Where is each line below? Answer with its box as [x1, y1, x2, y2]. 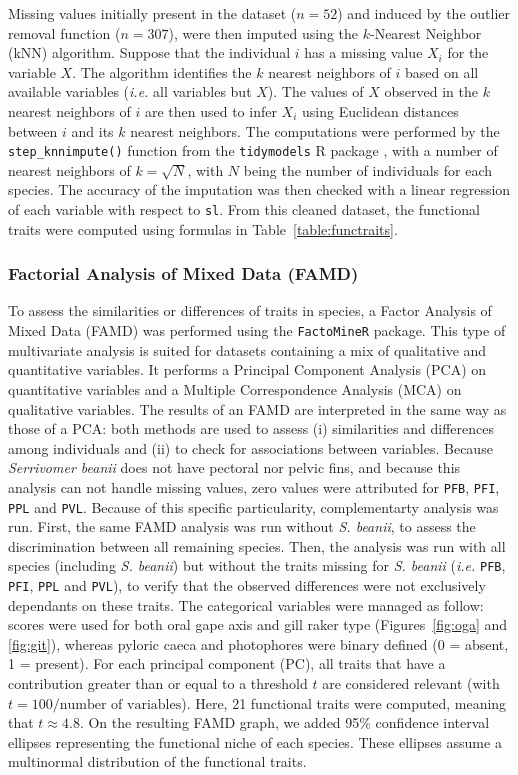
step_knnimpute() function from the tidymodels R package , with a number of [8, 140, 498, 161]
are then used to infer [144, 100, 277, 121]
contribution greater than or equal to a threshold [8, 673, 308, 694]
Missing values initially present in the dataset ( [8, 3, 297, 23]
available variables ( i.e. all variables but [8, 81, 252, 102]
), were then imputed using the [168, 22, 359, 43]
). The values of [267, 81, 364, 102]
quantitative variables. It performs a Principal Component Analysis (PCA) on [8, 359, 487, 380]
